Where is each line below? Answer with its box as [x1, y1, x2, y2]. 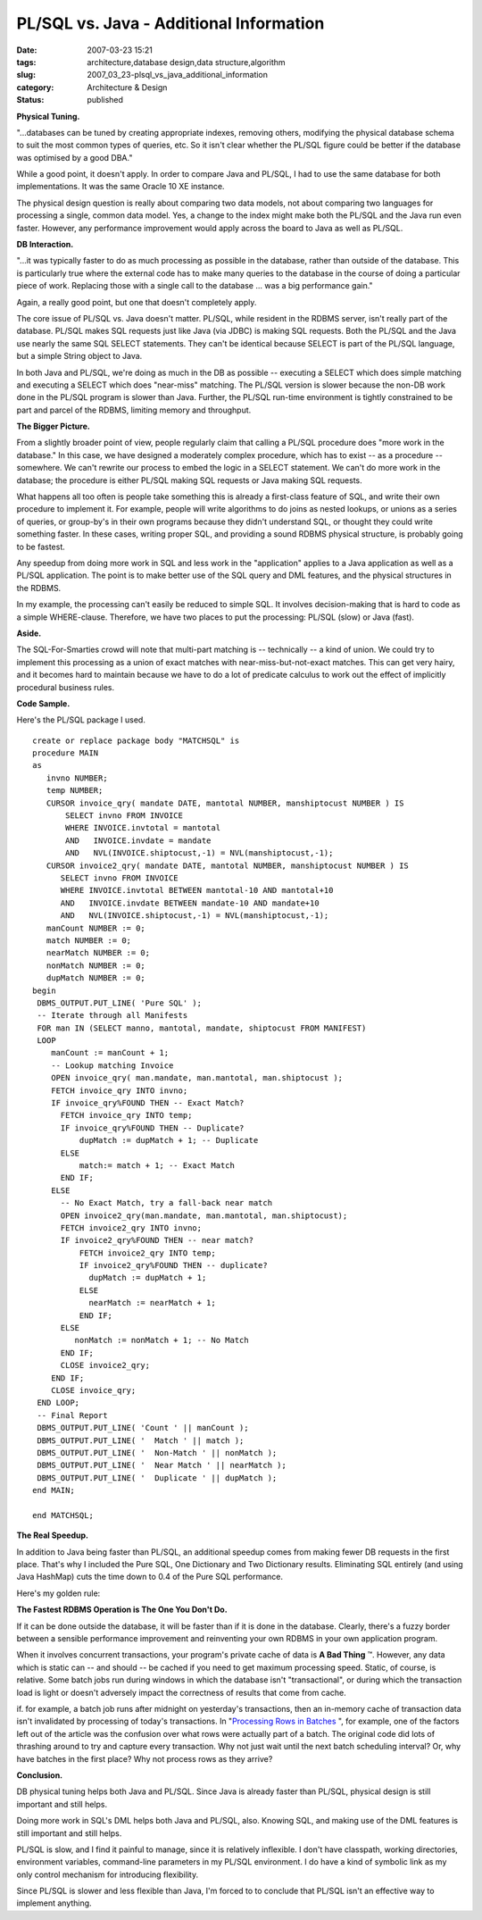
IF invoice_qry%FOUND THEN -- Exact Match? [50, 1098, 245, 1108]
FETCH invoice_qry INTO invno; [50, 1085, 188, 1096]
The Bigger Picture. [16, 421, 91, 432]
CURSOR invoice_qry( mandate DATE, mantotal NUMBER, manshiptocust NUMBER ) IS [46, 797, 404, 808]
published [87, 95, 124, 105]
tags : [16, 56, 37, 67]
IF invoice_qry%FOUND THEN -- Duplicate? [60, 1123, 245, 1133]
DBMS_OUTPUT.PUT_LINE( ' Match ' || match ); [37, 1435, 245, 1446]
